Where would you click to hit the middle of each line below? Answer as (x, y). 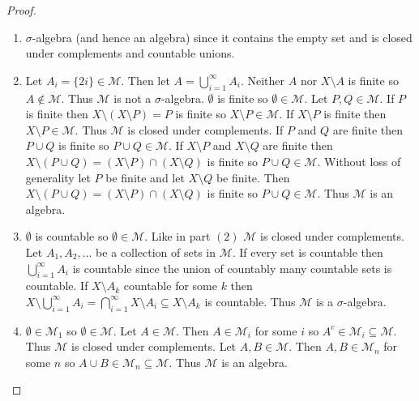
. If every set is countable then (308, 252)
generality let (58, 177)
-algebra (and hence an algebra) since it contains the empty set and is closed (222, 37)
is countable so (72, 236)
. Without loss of (359, 161)
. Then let (145, 80)
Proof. (21, 10)
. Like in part (177, 236)
